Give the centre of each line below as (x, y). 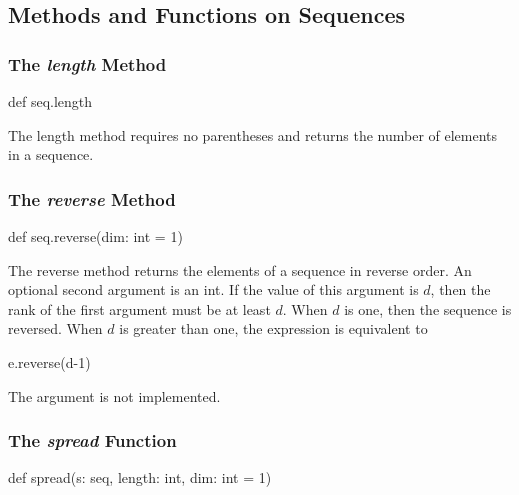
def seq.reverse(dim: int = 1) (95, 236)
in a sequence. (51, 154)
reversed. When (55, 328)
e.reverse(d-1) (49, 361)
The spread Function (92, 440)
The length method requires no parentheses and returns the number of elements (253, 134)
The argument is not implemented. (114, 395)
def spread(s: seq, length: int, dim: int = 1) (140, 477)
